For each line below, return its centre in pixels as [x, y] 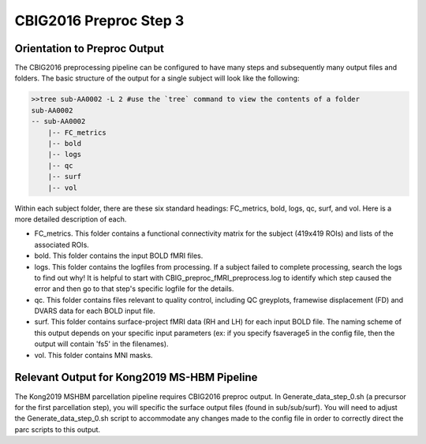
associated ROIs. [62, 244]
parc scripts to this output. [58, 429]
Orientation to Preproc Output [90, 49]
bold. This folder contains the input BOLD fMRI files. [119, 256]
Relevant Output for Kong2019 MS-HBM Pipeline [136, 377]
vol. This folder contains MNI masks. [93, 355]
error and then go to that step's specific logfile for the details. [134, 289]
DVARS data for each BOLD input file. [95, 311]
